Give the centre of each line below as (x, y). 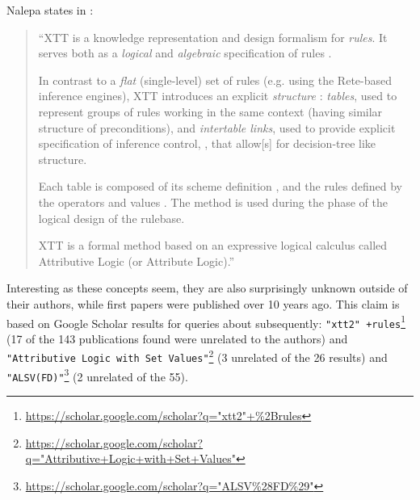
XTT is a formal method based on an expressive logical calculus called (213, 245)
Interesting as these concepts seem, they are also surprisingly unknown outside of (207, 288)
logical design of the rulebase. (111, 218)
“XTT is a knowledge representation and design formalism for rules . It (213, 37)
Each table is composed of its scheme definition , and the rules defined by (220, 186)
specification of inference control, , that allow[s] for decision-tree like (207, 143)
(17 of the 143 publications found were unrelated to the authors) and (177, 338)
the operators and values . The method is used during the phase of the (213, 202)
